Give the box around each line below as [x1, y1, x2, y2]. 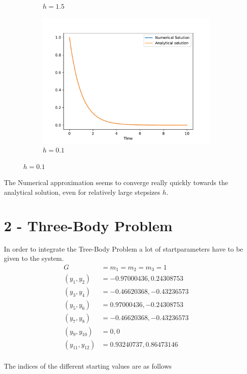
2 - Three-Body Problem [4, 215, 173, 235]
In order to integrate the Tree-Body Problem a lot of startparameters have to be [4, 243, 243, 254]
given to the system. [4, 253, 64, 263]
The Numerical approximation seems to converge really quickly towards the [4, 177, 228, 187]
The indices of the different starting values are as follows [4, 360, 172, 371]
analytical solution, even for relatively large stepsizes [4, 187, 161, 197]
